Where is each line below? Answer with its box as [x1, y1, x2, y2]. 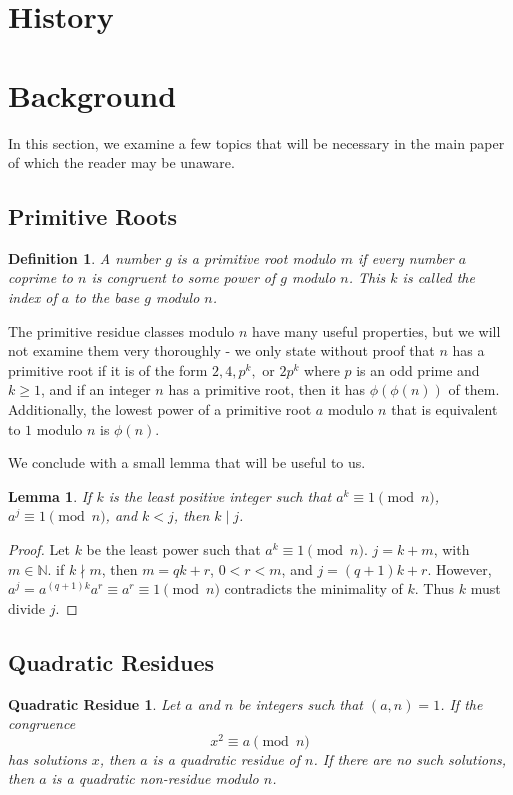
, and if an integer [40, 379, 151, 400]
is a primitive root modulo [176, 247, 336, 268]
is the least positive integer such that [108, 485, 332, 506]
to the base [74, 287, 140, 308]
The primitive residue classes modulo [8, 320, 235, 341]
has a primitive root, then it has [168, 379, 366, 400]
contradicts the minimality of [224, 578, 403, 599]
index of [8, 287, 57, 308]
